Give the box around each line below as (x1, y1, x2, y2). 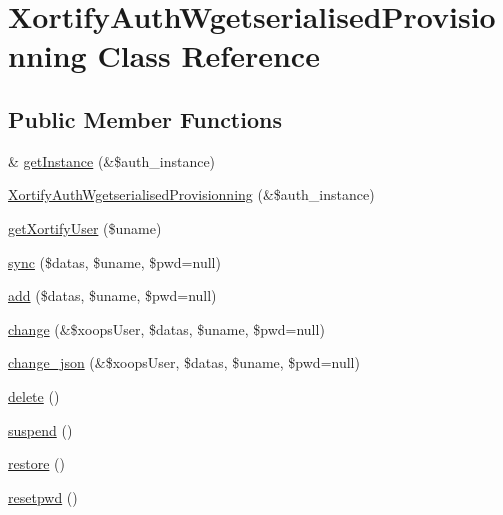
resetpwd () (8, 486, 78, 507)
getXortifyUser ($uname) (8, 217, 162, 238)
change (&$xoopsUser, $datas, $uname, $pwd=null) (8, 318, 325, 339)
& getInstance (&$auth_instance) (8, 150, 216, 171)
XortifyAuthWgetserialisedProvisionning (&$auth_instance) (8, 184, 375, 205)
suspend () (8, 419, 73, 440)
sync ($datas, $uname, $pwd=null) (8, 251, 221, 272)
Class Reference (97, 35, 320, 76)
